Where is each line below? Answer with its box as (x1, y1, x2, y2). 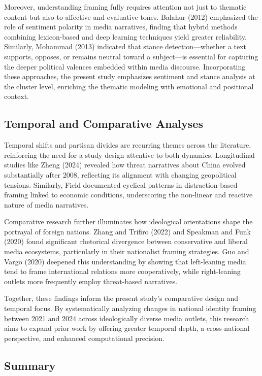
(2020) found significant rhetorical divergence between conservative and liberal (4, 236, 248, 247)
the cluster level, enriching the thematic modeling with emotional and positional (4, 81, 254, 91)
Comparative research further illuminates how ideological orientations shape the (4, 216, 253, 227)
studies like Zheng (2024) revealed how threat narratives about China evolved (4, 159, 246, 170)
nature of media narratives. (4, 199, 89, 210)
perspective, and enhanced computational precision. (4, 332, 165, 343)
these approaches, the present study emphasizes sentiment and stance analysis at (4, 71, 255, 82)
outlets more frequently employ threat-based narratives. (4, 276, 178, 286)
